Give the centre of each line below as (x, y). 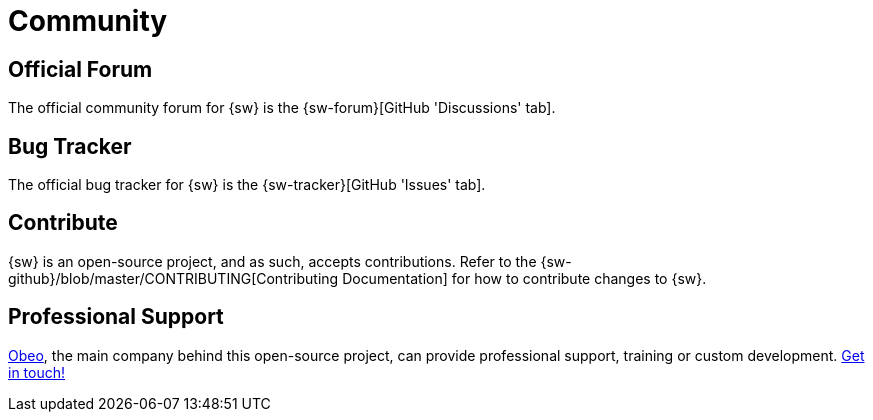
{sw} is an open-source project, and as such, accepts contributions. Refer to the (272, 261)
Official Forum (80, 69)
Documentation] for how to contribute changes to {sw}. (524, 278)
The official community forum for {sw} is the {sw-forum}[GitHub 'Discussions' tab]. (282, 108)
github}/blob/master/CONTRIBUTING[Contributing (173, 278)
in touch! (37, 372)
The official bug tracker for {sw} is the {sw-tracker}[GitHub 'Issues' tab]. (247, 185)
